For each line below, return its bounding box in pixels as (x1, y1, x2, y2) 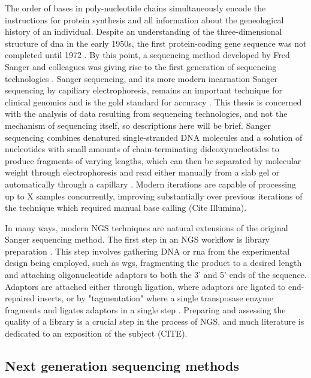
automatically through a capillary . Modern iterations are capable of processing (5, 177, 296, 190)
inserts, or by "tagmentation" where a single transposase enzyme (37, 292, 273, 304)
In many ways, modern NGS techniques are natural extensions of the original (5, 221, 288, 234)
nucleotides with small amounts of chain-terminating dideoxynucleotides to (5, 143, 279, 155)
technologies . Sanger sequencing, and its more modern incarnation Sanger (5, 72, 278, 84)
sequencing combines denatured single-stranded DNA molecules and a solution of (5, 131, 303, 143)
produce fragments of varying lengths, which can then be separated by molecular (5, 154, 301, 167)
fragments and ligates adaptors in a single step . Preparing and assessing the (5, 303, 286, 316)
